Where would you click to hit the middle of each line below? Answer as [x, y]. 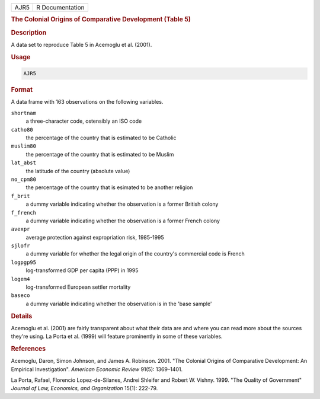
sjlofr [20, 246]
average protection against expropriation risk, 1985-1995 [95, 237]
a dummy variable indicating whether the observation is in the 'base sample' [119, 304]
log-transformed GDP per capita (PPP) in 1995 [82, 270]
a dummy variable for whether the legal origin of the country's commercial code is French [135, 254]
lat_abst [24, 163]
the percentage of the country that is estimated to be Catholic [101, 138]
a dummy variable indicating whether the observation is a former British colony [122, 204]
